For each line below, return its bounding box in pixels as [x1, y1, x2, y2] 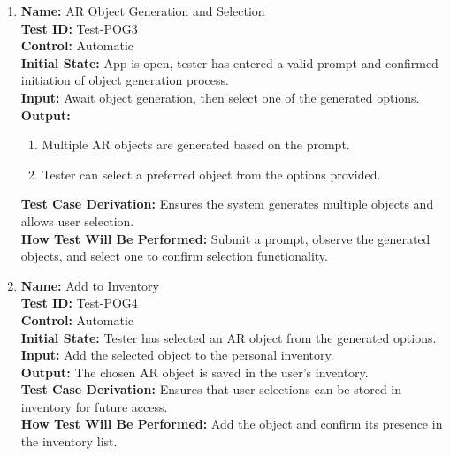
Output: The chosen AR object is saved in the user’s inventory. [20, 362, 369, 381]
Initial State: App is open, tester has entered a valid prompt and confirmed [20, 53, 439, 72]
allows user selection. [20, 211, 134, 230]
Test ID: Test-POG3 [20, 19, 138, 37]
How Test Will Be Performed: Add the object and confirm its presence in [20, 414, 443, 433]
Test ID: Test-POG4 [20, 293, 138, 312]
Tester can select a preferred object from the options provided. [42, 164, 381, 183]
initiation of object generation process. [20, 71, 229, 89]
